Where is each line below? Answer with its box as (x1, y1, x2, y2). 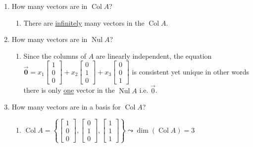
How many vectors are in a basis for (11, 102, 121, 112)
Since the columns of (23, 50, 87, 61)
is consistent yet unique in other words (132, 66, 250, 76)
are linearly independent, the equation (96, 50, 212, 61)
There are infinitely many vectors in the (23, 17, 145, 28)
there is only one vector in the (23, 85, 115, 95)
